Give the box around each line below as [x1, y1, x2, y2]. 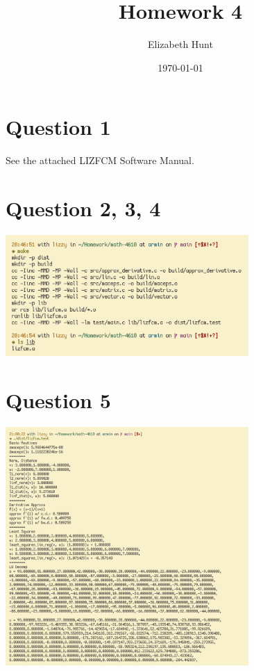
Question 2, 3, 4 [6, 194, 161, 223]
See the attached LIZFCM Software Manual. [6, 153, 194, 168]
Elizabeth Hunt [148, 37, 213, 51]
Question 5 [6, 385, 111, 414]
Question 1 [6, 113, 111, 141]
